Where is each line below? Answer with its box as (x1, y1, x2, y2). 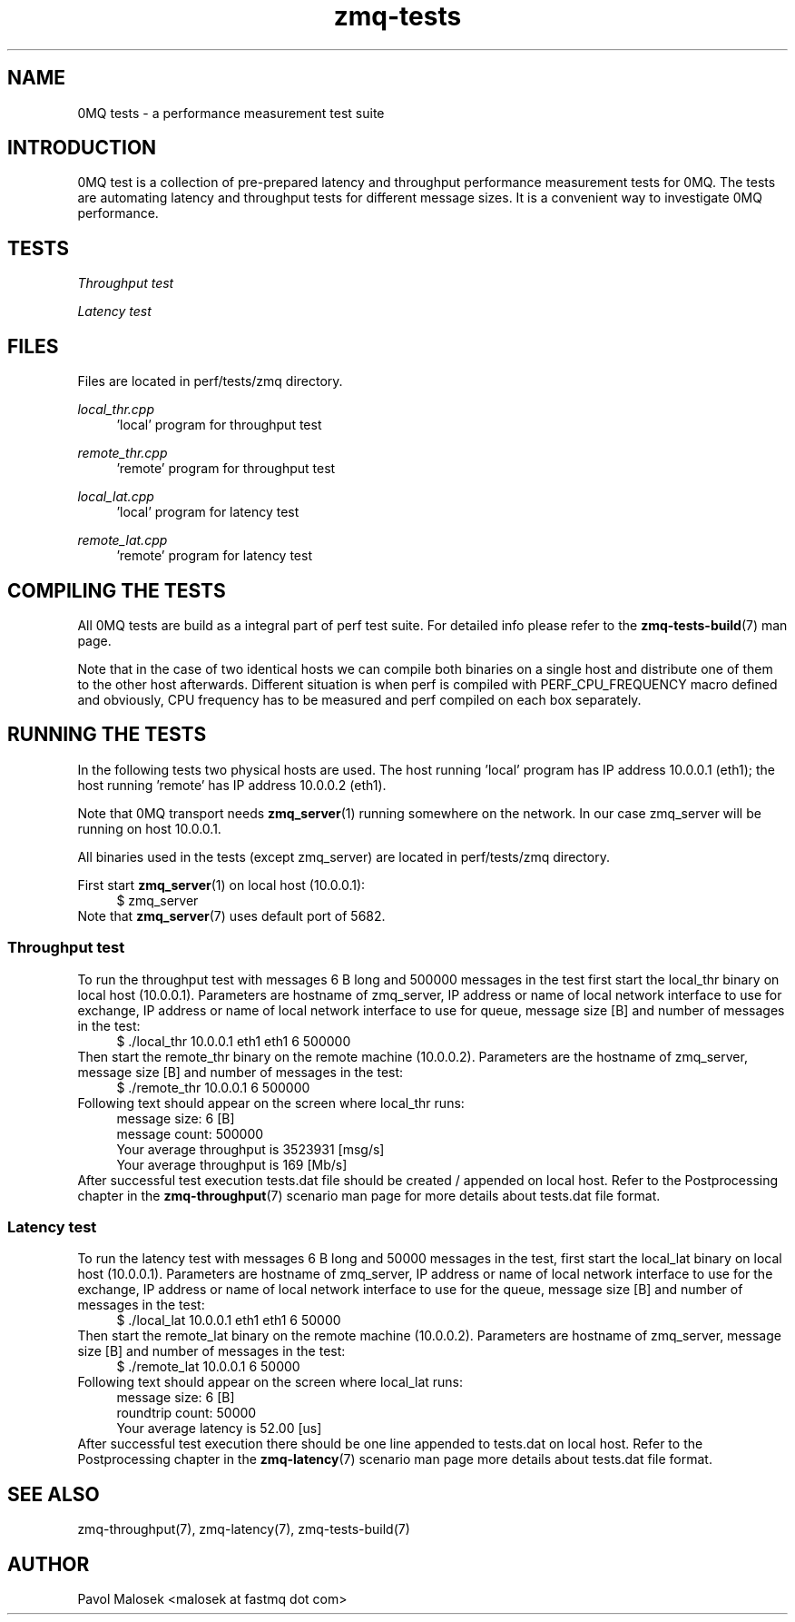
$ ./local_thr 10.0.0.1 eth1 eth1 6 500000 (116, 1033, 351, 1049)
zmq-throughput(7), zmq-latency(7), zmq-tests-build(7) (77, 1521, 410, 1538)
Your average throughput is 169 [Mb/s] (116, 1156, 348, 1172)
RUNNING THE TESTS (7, 723, 207, 747)
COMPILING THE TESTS (7, 579, 226, 602)
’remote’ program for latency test (116, 548, 312, 564)
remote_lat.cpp (77, 532, 168, 549)
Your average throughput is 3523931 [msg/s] (116, 1141, 385, 1157)
